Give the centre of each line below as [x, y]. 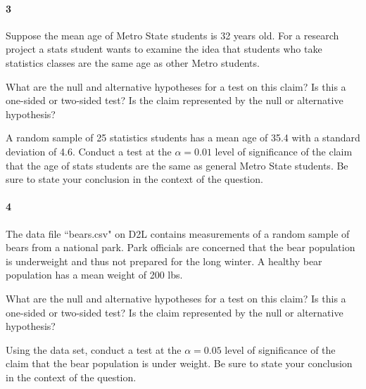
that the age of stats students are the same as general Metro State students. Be [177, 165]
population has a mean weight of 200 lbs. [94, 275]
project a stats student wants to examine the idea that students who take [164, 49]
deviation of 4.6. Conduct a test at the [89, 151]
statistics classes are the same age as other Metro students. [133, 62]
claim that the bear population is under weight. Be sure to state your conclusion [179, 363]
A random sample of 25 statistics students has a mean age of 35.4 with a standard [183, 138]
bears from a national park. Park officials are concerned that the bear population [181, 247]
